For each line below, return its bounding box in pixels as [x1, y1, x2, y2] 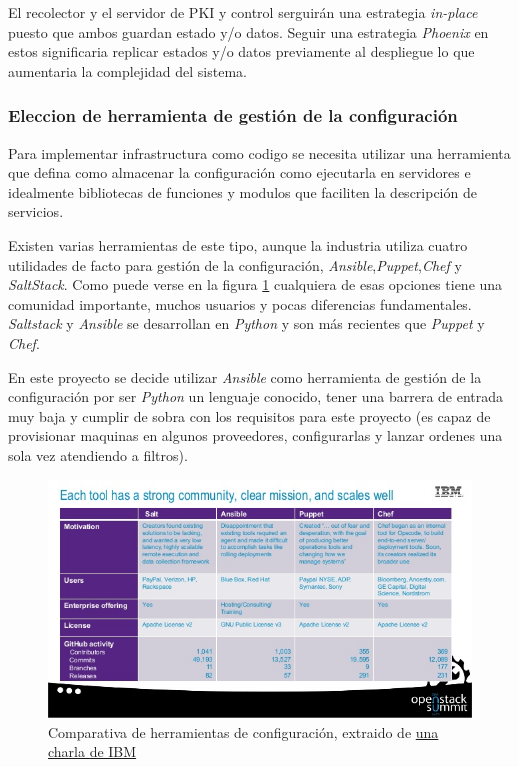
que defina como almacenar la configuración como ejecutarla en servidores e [8, 162, 471, 183]
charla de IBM [48, 741, 137, 762]
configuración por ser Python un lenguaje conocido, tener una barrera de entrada [8, 386, 504, 407]
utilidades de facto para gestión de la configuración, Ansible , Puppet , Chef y [8, 254, 462, 275]
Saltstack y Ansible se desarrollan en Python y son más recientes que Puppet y [8, 313, 485, 334]
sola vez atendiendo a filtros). [8, 444, 188, 465]
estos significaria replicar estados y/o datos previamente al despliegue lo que [8, 41, 475, 62]
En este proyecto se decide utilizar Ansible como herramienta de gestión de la [8, 366, 482, 387]
